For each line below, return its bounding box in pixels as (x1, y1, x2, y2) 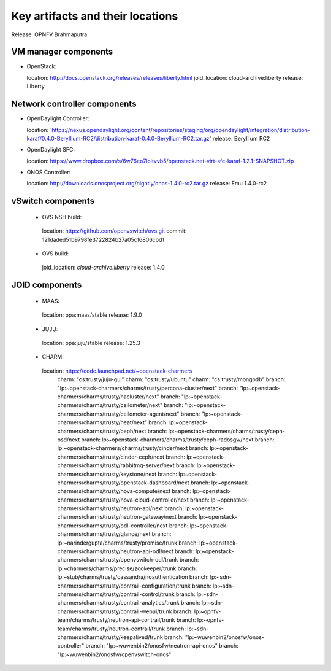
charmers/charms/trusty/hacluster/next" (57, 393, 159, 400)
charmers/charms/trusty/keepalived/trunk (57, 633, 164, 641)
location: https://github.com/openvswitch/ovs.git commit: (42, 227, 187, 235)
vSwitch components (11, 196, 95, 206)
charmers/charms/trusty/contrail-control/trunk (57, 590, 175, 598)
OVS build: (42, 250, 69, 257)
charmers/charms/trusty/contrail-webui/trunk (57, 608, 172, 615)
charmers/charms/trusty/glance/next (57, 530, 151, 538)
